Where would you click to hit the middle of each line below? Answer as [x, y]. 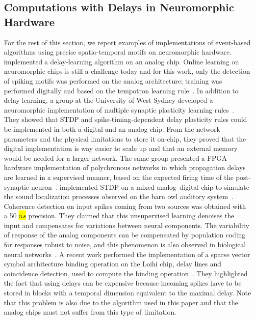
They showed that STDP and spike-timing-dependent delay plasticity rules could [126, 119]
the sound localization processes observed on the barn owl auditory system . [119, 196]
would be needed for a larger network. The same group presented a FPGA [115, 158]
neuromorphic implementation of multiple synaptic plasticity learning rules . [119, 109]
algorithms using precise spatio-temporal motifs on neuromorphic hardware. [118, 52]
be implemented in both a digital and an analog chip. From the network [112, 129]
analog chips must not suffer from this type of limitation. [90, 312]
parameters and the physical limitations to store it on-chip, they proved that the [125, 138]
